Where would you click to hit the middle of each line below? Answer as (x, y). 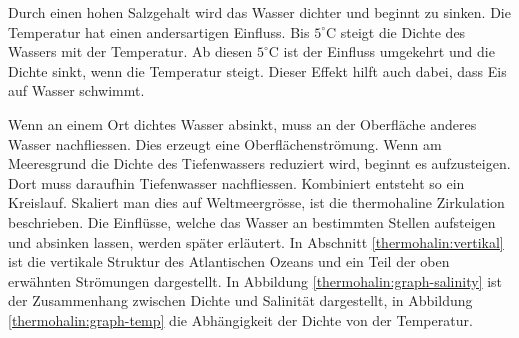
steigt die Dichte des (403, 31)
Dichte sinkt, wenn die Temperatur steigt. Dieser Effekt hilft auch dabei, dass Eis (257, 70)
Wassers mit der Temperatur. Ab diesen (130, 51)
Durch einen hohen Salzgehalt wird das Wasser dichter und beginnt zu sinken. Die (259, 12)
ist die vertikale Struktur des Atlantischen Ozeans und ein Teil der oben (229, 261)
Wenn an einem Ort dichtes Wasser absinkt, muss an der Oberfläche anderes (242, 123)
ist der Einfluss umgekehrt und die (389, 51)
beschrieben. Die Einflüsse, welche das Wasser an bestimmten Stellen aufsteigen (252, 221)
